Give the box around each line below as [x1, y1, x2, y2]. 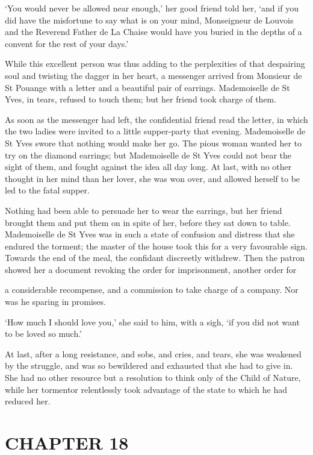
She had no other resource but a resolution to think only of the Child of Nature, [5, 371, 301, 384]
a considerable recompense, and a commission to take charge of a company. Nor [5, 283, 299, 296]
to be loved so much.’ [5, 327, 82, 340]
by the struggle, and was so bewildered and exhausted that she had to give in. [5, 359, 293, 372]
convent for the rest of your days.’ [5, 37, 129, 49]
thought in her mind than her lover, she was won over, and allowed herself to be [5, 172, 300, 184]
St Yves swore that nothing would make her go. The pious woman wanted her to [5, 136, 302, 149]
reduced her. [5, 395, 51, 407]
